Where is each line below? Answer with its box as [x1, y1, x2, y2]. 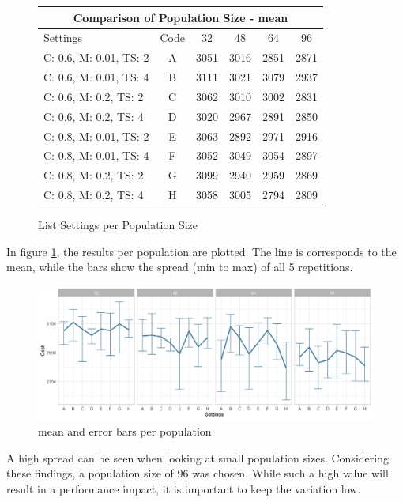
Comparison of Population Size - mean [73, 9, 288, 25]
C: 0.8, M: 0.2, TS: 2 [43, 167, 144, 183]
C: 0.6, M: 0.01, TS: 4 [43, 69, 149, 85]
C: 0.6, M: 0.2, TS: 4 [43, 108, 144, 124]
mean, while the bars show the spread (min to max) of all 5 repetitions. [6, 259, 353, 275]
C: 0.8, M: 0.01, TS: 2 [43, 127, 149, 144]
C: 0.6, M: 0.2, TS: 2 [43, 88, 144, 104]
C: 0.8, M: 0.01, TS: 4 [43, 147, 149, 164]
